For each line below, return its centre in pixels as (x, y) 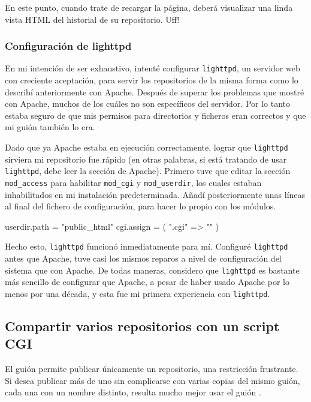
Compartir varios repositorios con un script (142, 325)
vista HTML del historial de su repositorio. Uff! (92, 19)
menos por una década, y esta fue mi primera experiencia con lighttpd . (138, 293)
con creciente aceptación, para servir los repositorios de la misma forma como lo (152, 80)
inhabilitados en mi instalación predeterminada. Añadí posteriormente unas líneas (155, 194)
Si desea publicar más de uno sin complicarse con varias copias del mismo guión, (153, 380)
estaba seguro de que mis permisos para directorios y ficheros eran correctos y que (155, 115)
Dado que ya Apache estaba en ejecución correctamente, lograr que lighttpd (147, 147)
